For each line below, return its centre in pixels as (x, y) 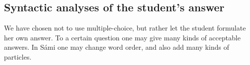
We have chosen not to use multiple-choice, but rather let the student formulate (125, 28)
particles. (18, 56)
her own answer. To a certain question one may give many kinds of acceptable (122, 37)
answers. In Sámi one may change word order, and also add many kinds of (117, 47)
